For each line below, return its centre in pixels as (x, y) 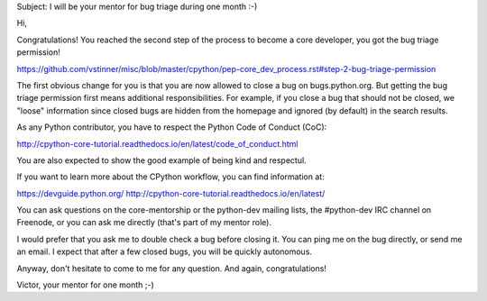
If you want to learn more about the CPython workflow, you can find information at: (170, 177)
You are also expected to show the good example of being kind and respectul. (161, 160)
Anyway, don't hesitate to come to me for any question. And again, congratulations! (171, 268)
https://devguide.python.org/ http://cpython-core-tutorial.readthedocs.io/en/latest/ (171, 193)
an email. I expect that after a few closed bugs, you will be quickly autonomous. (165, 251)
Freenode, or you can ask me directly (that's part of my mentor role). (144, 223)
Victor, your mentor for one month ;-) (86, 285)
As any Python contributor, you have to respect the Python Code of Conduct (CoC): (172, 127)
